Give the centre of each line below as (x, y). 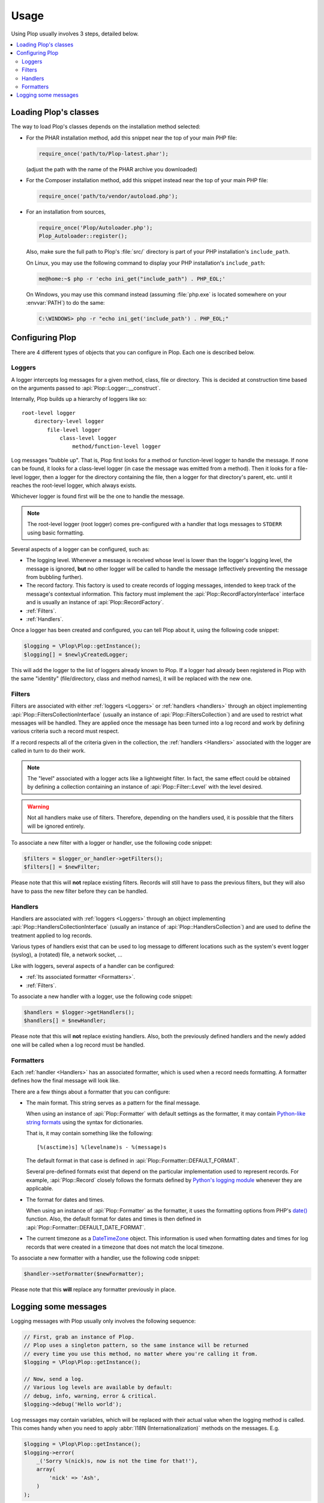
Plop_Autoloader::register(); (83, 236)
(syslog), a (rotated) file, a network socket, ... (67, 955)
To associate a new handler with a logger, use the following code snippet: (102, 996)
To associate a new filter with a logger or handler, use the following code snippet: (112, 842)
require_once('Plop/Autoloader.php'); (96, 228)
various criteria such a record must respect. (65, 731)
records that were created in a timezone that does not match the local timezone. (125, 1247)
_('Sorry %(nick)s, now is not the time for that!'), (117, 1461)
